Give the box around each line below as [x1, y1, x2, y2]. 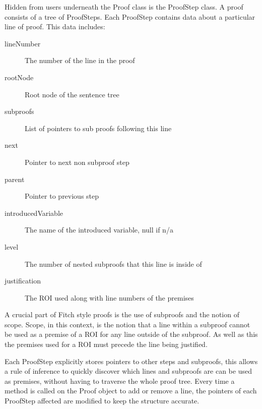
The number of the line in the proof [25, 55, 135, 66]
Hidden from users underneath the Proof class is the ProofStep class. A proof [5, 2, 243, 12]
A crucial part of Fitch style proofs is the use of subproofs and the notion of [5, 309, 239, 320]
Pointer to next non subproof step [25, 156, 129, 167]
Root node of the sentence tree [25, 89, 119, 99]
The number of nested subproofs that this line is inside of [25, 258, 202, 269]
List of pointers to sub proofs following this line [25, 123, 172, 133]
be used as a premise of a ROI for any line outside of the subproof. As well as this [5, 329, 258, 339]
